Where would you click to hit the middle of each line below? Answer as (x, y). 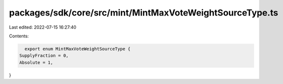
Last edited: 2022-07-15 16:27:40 (43, 27)
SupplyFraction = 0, (44, 56)
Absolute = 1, (36, 62)
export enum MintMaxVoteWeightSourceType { (78, 49)
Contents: (19, 36)
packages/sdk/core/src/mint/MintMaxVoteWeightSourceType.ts (144, 13)
